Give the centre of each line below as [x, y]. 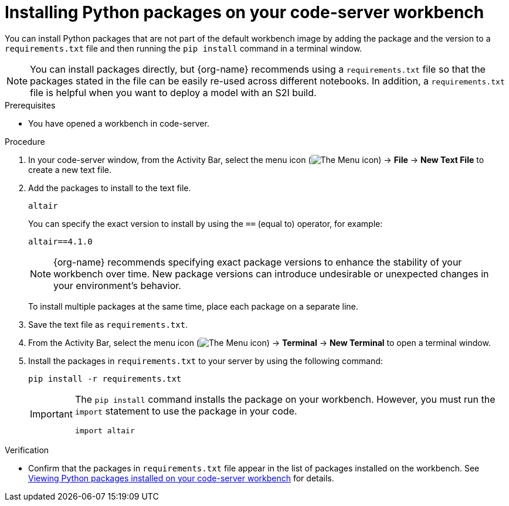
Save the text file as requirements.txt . [108, 324]
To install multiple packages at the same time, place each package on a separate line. [193, 306]
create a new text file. [70, 169]
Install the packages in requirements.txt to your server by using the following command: [206, 361]
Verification [27, 450]
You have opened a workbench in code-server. [119, 123]
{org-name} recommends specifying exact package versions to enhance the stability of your [258, 262]
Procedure [25, 141]
